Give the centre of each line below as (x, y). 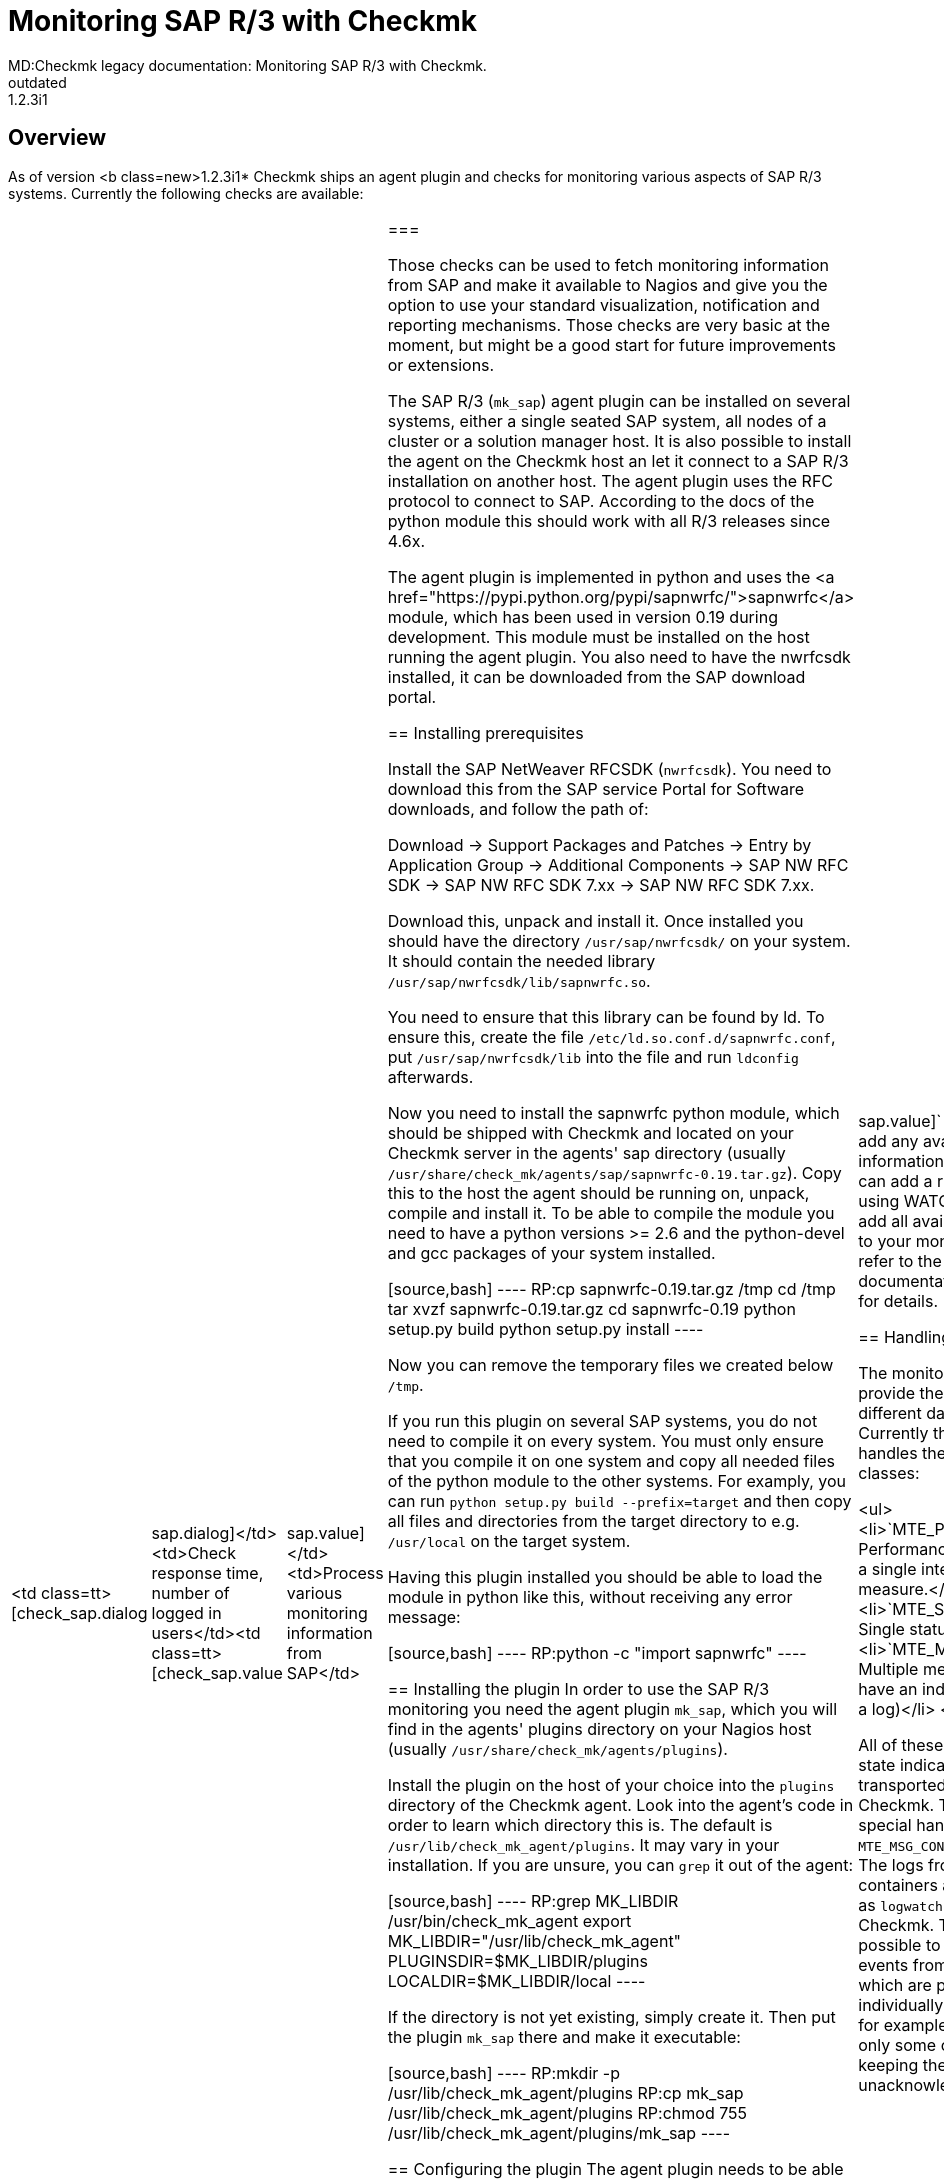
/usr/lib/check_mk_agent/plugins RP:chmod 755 (567, 2112)
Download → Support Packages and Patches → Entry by (599, 844)
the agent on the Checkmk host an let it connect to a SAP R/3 (618, 460)
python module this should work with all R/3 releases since (609, 520)
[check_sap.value (217, 1672)
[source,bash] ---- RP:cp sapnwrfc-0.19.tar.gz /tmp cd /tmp (611, 1288)
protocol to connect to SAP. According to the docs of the (601, 500)
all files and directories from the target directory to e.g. (593, 1520)
